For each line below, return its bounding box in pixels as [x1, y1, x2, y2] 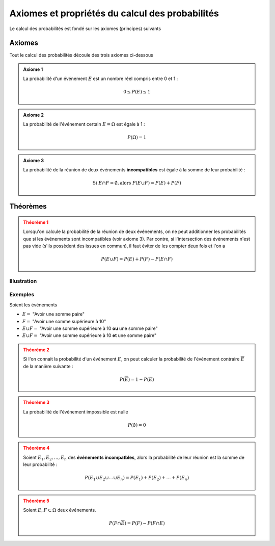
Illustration [9, 277, 37, 284]
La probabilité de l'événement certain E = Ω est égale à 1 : [23, 121, 145, 127]
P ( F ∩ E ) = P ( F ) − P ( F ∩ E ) [108, 521, 165, 526]
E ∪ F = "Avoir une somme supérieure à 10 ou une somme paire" [22, 325, 158, 331]
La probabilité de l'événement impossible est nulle [23, 408, 128, 415]
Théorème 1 [23, 219, 49, 225]
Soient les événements [9, 301, 58, 308]
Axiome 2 [23, 112, 44, 118]
